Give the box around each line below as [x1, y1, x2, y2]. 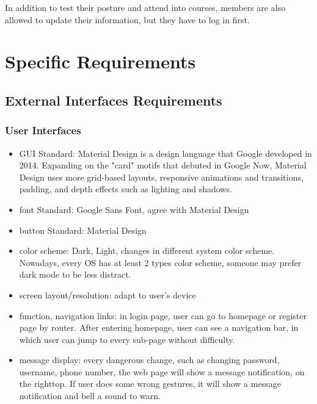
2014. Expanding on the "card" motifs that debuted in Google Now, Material [19, 159, 307, 171]
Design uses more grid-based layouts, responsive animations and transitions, [19, 170, 304, 183]
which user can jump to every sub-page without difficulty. [19, 333, 235, 345]
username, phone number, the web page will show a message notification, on [19, 365, 305, 378]
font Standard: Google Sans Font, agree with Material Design [19, 203, 249, 215]
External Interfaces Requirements [5, 90, 222, 109]
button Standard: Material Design [19, 223, 147, 236]
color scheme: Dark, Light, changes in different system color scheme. [19, 244, 275, 257]
